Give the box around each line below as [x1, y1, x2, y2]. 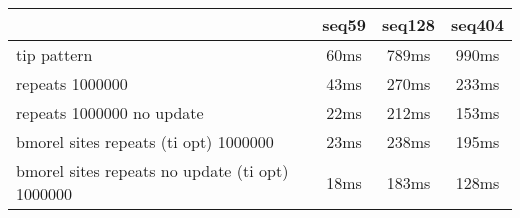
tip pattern [16, 43, 93, 66]
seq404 [450, 13, 504, 36]
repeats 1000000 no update [16, 101, 204, 124]
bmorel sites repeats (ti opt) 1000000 [16, 130, 274, 153]
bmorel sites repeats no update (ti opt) [16, 159, 289, 182]
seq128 [381, 13, 435, 36]
